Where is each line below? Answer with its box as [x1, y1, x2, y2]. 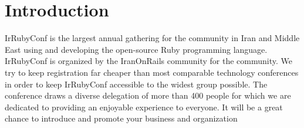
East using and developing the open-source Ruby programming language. [5, 43, 268, 55]
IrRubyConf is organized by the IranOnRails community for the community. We [5, 55, 292, 67]
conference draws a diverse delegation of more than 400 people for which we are [5, 89, 291, 102]
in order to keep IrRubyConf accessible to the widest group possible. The [5, 78, 268, 90]
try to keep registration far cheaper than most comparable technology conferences [5, 66, 299, 78]
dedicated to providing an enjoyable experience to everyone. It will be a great [5, 100, 283, 113]
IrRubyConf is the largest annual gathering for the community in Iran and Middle [5, 32, 300, 44]
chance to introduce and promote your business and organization [5, 112, 238, 124]
